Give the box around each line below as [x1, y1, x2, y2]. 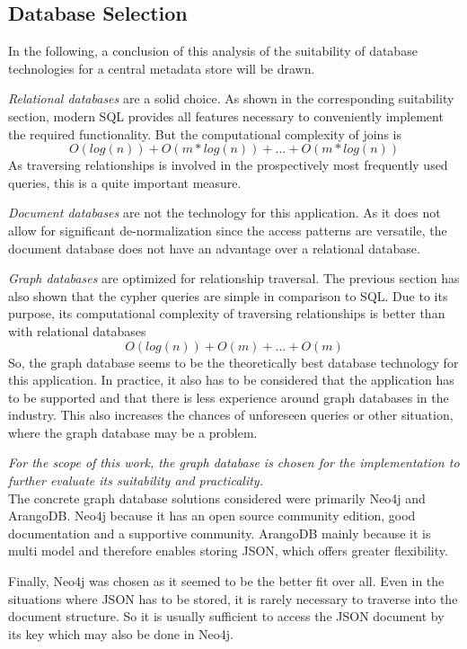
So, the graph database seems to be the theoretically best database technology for [8, 352, 459, 371]
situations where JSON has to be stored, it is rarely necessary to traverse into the [8, 589, 458, 608]
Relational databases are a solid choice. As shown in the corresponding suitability [8, 89, 454, 108]
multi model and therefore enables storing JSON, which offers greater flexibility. [8, 541, 448, 560]
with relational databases [8, 321, 146, 340]
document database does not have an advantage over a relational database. [8, 238, 420, 257]
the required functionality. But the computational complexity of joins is [8, 124, 401, 143]
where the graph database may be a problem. [8, 422, 258, 441]
